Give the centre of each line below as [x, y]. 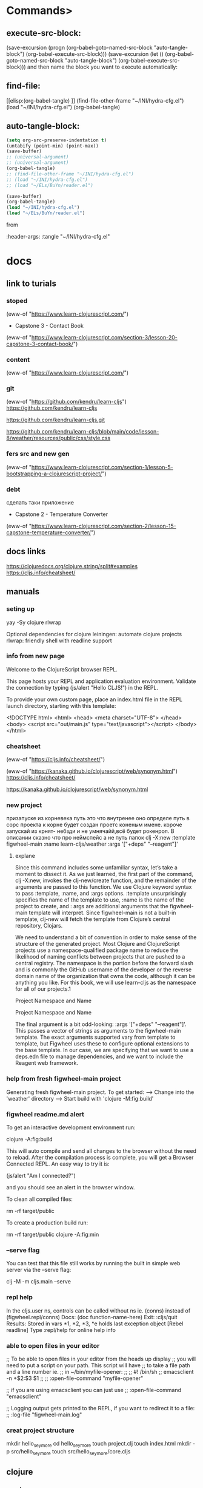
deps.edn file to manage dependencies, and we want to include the [99, 1056]
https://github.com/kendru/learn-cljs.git [55, 420]
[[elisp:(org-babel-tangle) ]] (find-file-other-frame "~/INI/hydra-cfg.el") [95, 100]
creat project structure [40, 1430]
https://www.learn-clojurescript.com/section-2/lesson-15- [104, 526]
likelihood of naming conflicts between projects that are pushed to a [100, 957]
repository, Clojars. [39, 926]
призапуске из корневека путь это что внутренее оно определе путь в [98, 818]
